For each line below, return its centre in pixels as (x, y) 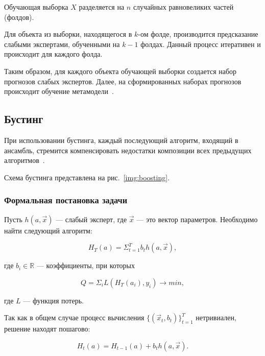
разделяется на (102, 7)
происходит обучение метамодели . (59, 91)
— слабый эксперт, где (91, 219)
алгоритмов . (25, 160)
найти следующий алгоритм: (48, 230)
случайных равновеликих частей (183, 7)
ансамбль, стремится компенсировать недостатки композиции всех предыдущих (128, 150)
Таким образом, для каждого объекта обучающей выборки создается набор (121, 71)
